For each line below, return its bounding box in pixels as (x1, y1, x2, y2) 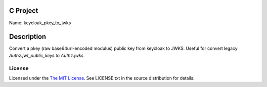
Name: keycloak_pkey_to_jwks (9, 20, 71, 26)
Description (9, 33, 46, 41)
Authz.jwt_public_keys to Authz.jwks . (9, 52, 85, 58)
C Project (9, 6, 39, 15)
